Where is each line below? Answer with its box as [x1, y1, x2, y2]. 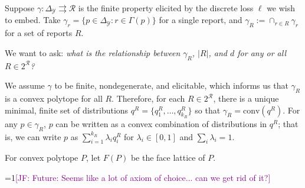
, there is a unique [213, 92, 279, 105]
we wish [267, 2, 296, 14]
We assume [5, 79, 45, 92]
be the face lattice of [130, 151, 205, 164]
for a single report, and [159, 14, 242, 26]
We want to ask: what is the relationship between [5, 46, 181, 59]
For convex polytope [5, 151, 78, 164]
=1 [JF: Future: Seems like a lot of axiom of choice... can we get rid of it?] [5, 171, 271, 184]
